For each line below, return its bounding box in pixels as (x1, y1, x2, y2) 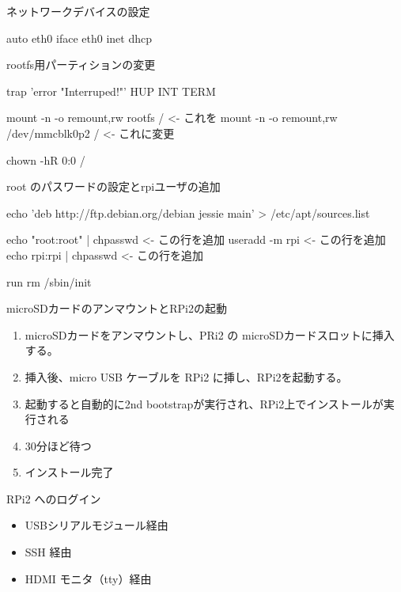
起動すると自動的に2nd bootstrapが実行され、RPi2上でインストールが (25, 395, 384, 412)
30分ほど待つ (25, 437, 92, 453)
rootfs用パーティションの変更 (6, 56, 156, 73)
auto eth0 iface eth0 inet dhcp (6, 29, 152, 46)
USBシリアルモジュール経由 (25, 517, 168, 533)
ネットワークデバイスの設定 (6, 3, 150, 19)
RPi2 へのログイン (6, 490, 101, 507)
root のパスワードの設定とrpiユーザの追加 (6, 178, 221, 195)
